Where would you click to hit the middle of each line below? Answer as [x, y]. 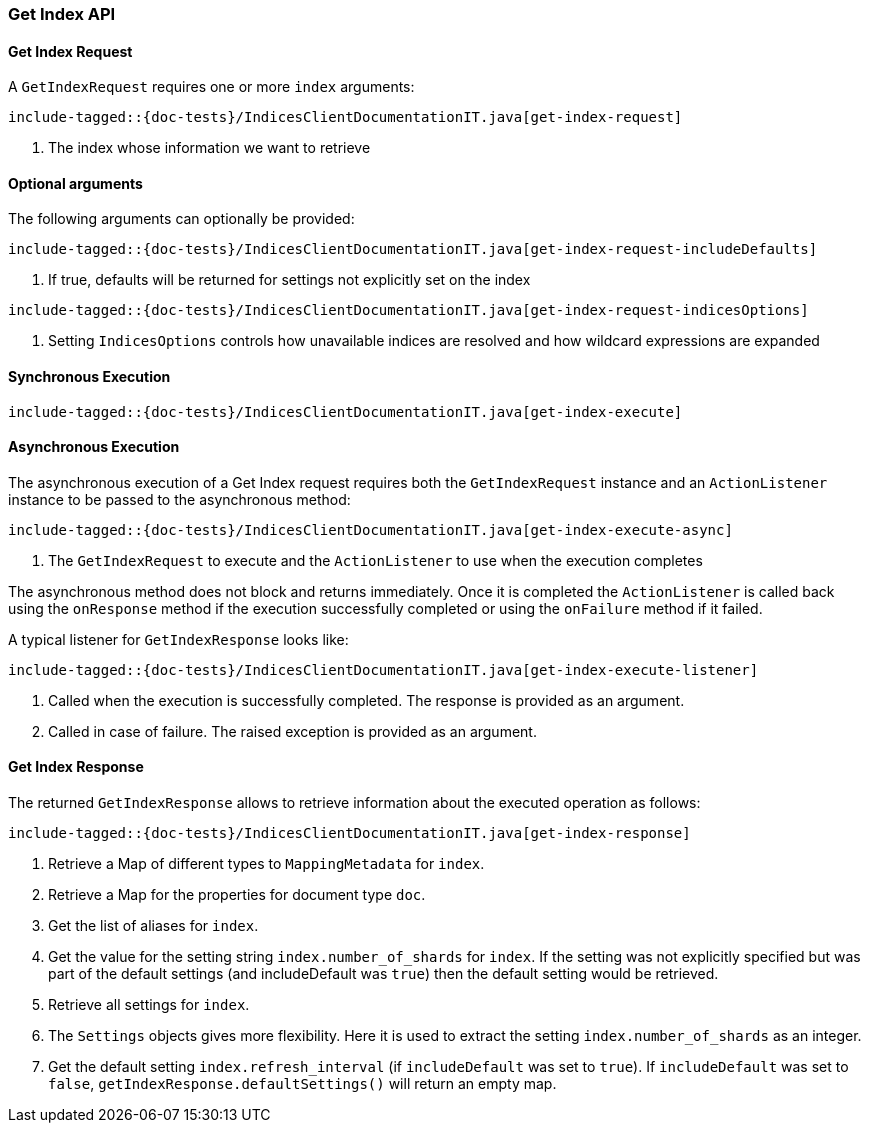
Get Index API [62, 14]
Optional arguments [75, 183]
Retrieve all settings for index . [149, 1005]
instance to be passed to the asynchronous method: [179, 499]
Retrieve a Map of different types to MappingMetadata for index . [266, 864]
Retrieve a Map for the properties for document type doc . [237, 895]
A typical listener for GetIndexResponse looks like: [178, 639]
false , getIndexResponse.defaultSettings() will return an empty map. [302, 1084]
